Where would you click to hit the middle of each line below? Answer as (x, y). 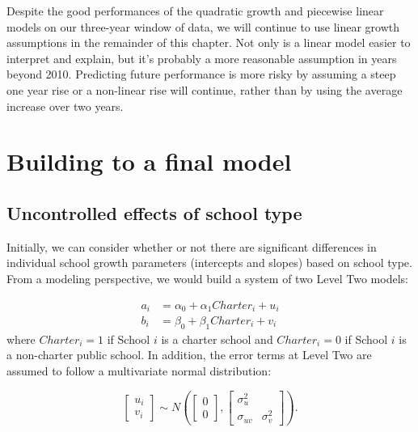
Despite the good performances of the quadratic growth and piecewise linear (195, 11)
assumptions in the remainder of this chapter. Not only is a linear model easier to (209, 42)
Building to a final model (149, 161)
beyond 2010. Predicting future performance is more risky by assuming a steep (201, 74)
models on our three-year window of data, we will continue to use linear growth (203, 26)
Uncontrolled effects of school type (154, 212)
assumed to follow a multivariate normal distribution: (139, 371)
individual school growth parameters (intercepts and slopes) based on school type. (209, 263)
